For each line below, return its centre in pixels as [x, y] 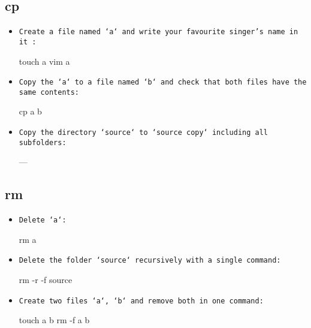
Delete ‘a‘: [43, 220]
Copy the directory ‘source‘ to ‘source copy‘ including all [144, 133]
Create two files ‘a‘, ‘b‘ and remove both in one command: [141, 301]
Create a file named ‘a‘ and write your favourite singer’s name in [158, 32]
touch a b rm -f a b [54, 320]
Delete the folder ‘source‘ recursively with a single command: [150, 261]
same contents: [49, 92]
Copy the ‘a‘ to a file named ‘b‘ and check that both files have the [163, 82]
